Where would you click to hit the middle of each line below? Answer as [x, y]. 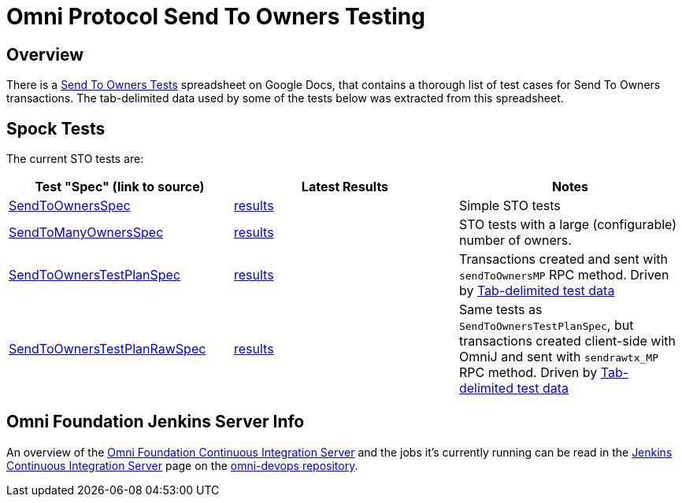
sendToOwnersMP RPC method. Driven [564, 275]
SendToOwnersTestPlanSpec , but [546, 325]
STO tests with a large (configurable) [568, 225]
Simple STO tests [510, 206]
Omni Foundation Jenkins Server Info [156, 422]
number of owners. [515, 240]
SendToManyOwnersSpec [86, 233]
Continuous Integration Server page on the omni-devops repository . [182, 465]
